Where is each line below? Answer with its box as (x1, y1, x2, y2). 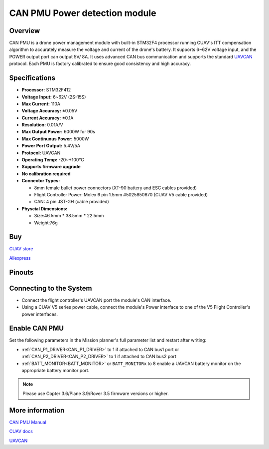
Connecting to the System (9, 284, 92, 292)
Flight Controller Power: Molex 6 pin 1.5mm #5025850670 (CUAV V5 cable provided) (34, 192, 208, 197)
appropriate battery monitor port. (21, 368, 90, 374)
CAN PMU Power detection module (9, 7, 156, 18)
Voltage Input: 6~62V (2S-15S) (21, 94, 86, 100)
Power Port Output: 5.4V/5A (21, 143, 81, 149)
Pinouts (9, 268, 34, 277)
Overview (9, 26, 40, 35)
